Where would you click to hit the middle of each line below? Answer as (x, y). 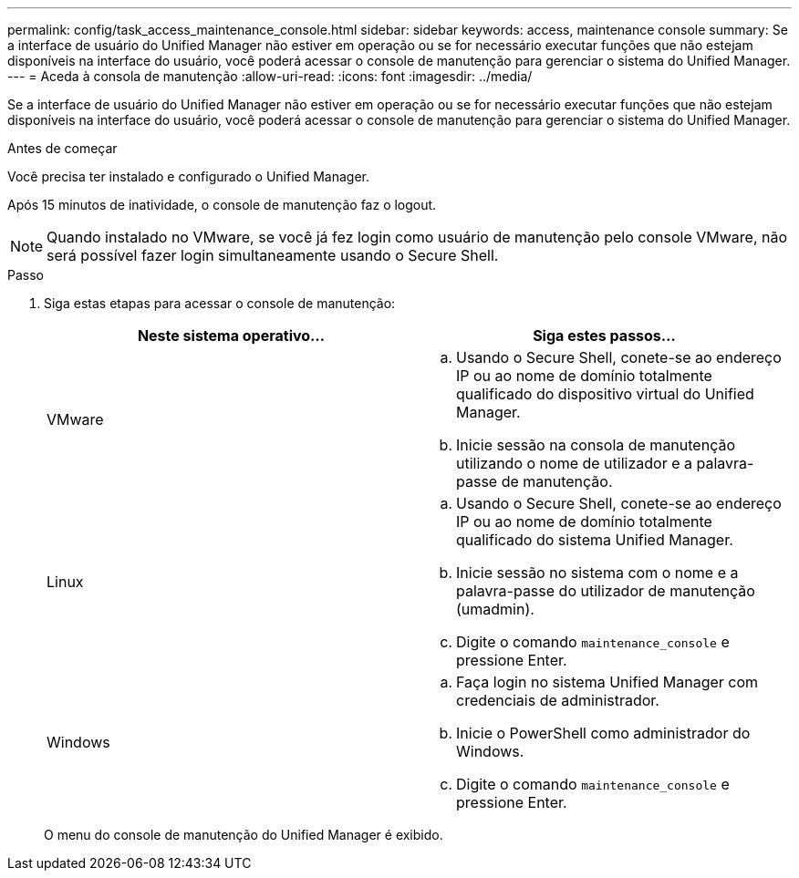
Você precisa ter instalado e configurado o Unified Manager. (189, 176)
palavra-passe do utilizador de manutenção (606, 591)
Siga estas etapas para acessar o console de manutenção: (220, 303)
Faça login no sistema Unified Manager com (607, 682)
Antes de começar (62, 148)
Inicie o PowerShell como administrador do (603, 733)
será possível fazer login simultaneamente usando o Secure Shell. (273, 255)
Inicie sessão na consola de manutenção (596, 445)
